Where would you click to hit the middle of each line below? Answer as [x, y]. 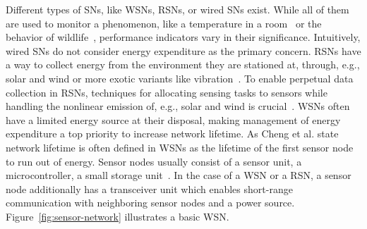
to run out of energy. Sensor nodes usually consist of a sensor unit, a [154, 161]
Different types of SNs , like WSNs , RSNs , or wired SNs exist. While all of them [178, 9]
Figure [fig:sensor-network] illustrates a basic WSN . [118, 216]
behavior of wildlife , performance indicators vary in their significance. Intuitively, [183, 37]
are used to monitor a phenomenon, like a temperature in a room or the [164, 23]
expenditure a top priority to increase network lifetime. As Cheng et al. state [172, 134]
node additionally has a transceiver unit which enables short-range [149, 188]
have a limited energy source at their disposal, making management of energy [173, 119]
